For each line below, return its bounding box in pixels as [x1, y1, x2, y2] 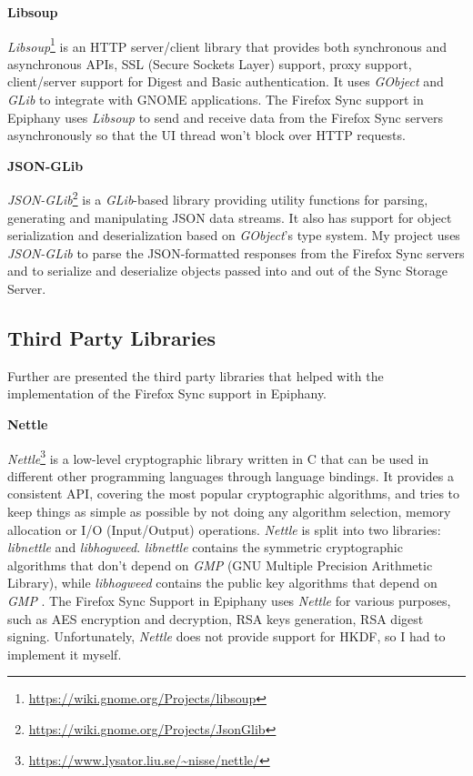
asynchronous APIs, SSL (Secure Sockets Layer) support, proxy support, [7, 54, 412, 73]
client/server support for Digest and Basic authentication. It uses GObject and [7, 72, 444, 91]
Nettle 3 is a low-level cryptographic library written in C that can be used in [7, 446, 429, 468]
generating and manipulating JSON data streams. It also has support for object [7, 207, 452, 227]
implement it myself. [7, 644, 122, 663]
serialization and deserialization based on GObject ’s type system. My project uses [7, 226, 460, 245]
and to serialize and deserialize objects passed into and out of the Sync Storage [7, 261, 448, 280]
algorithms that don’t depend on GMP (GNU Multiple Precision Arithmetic [7, 555, 433, 574]
